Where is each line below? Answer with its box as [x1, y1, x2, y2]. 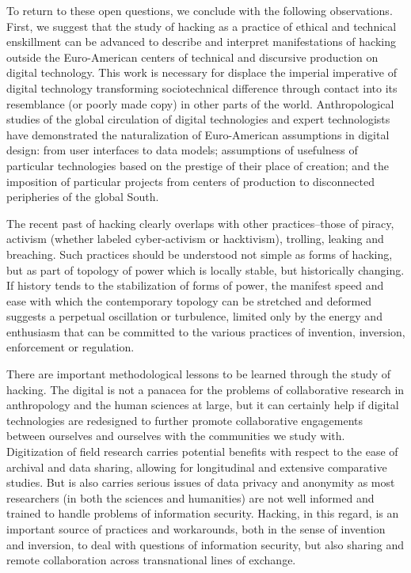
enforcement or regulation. [6, 339, 135, 355]
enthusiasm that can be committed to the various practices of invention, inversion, [6, 323, 405, 340]
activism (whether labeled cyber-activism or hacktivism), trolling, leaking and [6, 230, 384, 247]
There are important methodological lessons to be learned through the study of [6, 366, 391, 382]
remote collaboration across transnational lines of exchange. [6, 552, 296, 568]
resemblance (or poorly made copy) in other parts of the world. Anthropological [6, 95, 394, 112]
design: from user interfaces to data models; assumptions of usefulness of [6, 142, 358, 158]
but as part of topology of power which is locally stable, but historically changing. [6, 261, 405, 278]
